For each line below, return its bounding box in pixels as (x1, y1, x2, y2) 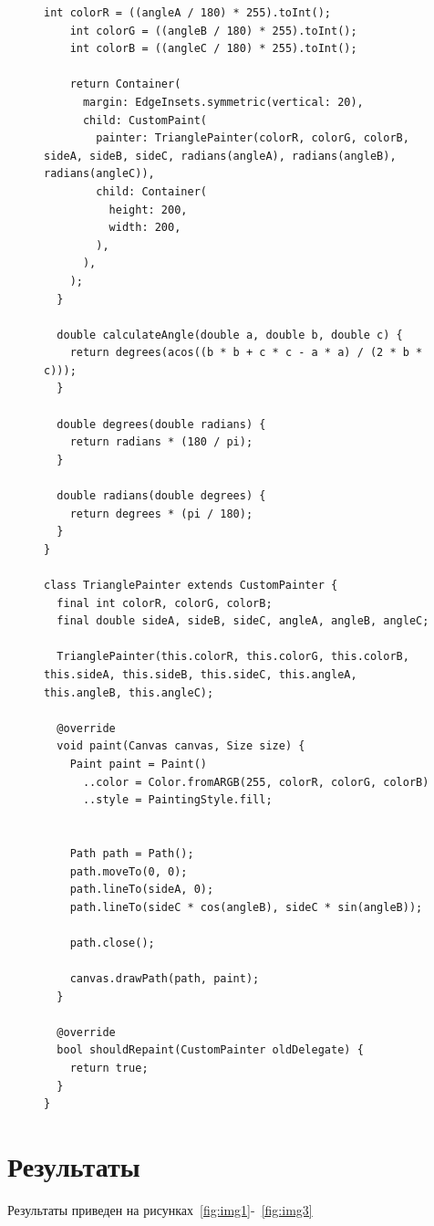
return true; (69, 1062, 149, 1075)
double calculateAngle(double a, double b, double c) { (57, 328, 403, 341)
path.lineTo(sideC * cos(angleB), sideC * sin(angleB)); (69, 900, 423, 914)
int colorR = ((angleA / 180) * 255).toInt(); (44, 6, 331, 19)
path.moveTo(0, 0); (69, 864, 188, 878)
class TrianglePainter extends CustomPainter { (44, 579, 338, 592)
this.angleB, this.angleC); (44, 686, 214, 699)
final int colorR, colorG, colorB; (57, 596, 273, 610)
